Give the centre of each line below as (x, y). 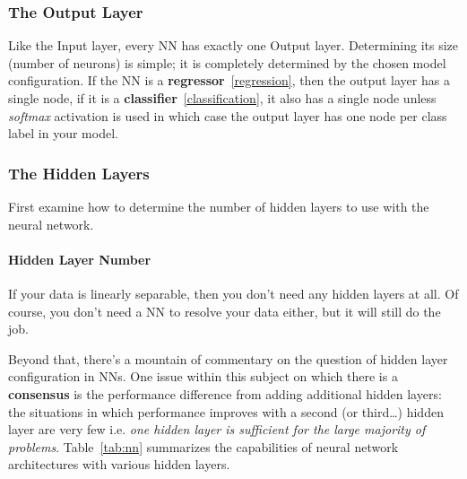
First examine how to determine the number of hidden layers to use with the (219, 206)
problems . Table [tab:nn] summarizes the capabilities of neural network (203, 446)
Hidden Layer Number (80, 259)
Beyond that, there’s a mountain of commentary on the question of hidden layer (228, 358)
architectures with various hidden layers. (119, 464)
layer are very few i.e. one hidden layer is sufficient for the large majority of (217, 429)
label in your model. (63, 133)
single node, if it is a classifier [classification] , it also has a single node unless (222, 98)
